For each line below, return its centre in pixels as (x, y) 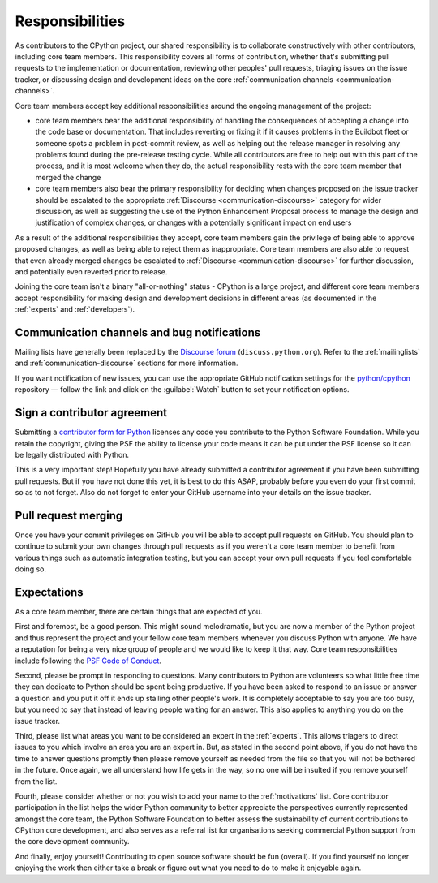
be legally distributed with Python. (72, 454)
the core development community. (72, 842)
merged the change (68, 177)
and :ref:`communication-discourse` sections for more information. (127, 363)
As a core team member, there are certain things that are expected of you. (139, 612)
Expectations (49, 592)
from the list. (36, 781)
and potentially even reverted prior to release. (91, 271)
